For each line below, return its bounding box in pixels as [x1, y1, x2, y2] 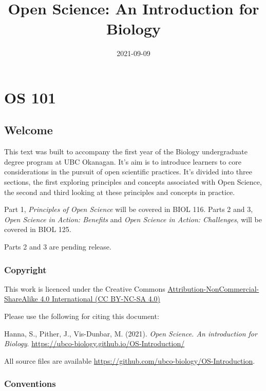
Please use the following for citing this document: [4, 311, 159, 322]
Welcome [4, 122, 53, 138]
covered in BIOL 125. [4, 224, 71, 235]
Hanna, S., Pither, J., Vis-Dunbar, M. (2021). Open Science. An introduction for [4, 328, 257, 339]
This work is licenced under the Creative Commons [4, 283, 165, 294]
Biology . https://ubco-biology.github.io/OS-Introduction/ [4, 338, 185, 349]
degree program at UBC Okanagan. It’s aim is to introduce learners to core [4, 156, 241, 167]
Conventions [4, 377, 56, 390]
